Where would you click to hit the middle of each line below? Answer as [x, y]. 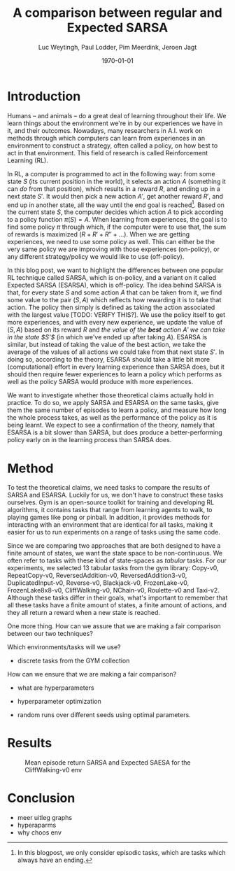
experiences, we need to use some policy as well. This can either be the [111, 242]
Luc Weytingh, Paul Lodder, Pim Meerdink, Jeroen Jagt [117, 47]
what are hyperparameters [56, 688]
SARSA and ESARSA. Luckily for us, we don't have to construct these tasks [115, 495]
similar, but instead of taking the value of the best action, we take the [107, 345]
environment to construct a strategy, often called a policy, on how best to [113, 146]
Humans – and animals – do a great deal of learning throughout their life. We [117, 115]
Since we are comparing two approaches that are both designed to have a [114, 546]
